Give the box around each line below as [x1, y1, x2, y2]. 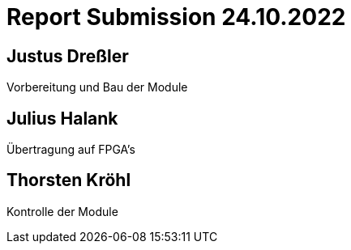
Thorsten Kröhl [6, 170, 131, 191]
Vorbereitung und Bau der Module [6, 80, 188, 95]
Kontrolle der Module [6, 204, 118, 218]
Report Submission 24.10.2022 [6, 3, 346, 31]
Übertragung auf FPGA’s [6, 142, 135, 157]
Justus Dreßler [6, 45, 129, 66]
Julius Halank [6, 108, 118, 129]
